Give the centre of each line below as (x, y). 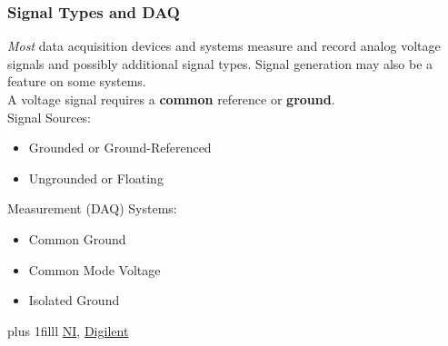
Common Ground (77, 238)
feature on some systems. (77, 81)
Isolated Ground (74, 300)
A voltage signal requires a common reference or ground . (171, 99)
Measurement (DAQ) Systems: (92, 208)
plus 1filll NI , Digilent (68, 330)
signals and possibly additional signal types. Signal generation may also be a (220, 63)
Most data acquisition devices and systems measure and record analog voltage (224, 46)
